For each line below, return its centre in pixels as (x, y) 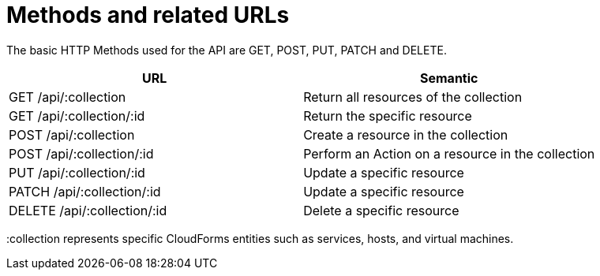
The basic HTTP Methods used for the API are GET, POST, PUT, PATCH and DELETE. (227, 50)
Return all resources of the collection (413, 97)
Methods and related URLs (148, 15)
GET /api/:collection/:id (77, 116)
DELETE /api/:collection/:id (88, 210)
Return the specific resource (388, 116)
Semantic (449, 78)
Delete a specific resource (381, 210)
